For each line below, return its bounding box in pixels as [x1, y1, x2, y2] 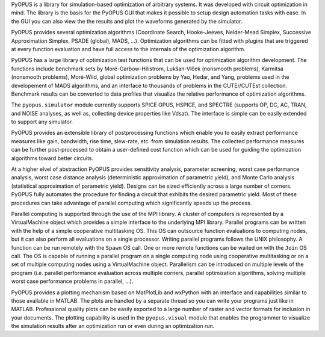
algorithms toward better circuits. [11, 154, 94, 162]
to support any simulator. [11, 118, 73, 126]
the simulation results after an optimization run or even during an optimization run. [11, 323, 215, 330]
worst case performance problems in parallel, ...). [11, 277, 134, 285]
